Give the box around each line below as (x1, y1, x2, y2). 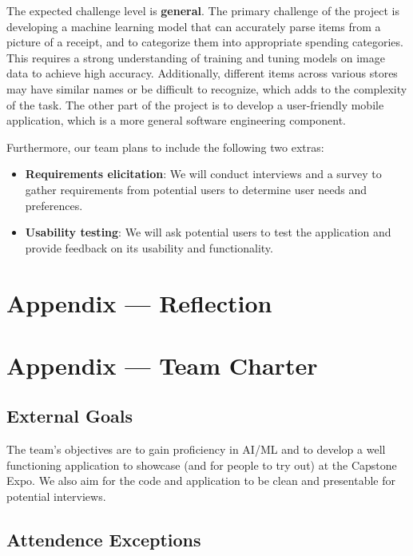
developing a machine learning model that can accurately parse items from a (6, 18, 381, 34)
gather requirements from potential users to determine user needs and (25, 181, 367, 197)
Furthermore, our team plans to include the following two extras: (6, 138, 324, 155)
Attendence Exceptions (6, 527, 201, 552)
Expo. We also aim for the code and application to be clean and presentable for (6, 472, 395, 489)
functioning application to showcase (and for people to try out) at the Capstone (6, 456, 397, 473)
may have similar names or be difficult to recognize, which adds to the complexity (6, 80, 407, 97)
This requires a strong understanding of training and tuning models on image (6, 49, 385, 66)
